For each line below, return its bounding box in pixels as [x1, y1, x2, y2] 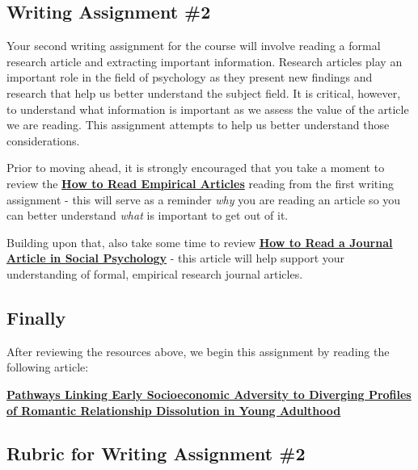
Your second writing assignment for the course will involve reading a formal [6, 37, 381, 54]
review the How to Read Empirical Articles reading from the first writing [6, 174, 394, 191]
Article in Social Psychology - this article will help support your [6, 250, 345, 266]
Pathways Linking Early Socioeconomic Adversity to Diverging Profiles [6, 385, 412, 402]
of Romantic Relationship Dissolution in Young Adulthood [6, 401, 341, 418]
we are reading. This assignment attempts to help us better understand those [6, 116, 390, 133]
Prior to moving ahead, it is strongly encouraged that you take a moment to [6, 159, 385, 176]
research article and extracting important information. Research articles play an [6, 52, 403, 69]
